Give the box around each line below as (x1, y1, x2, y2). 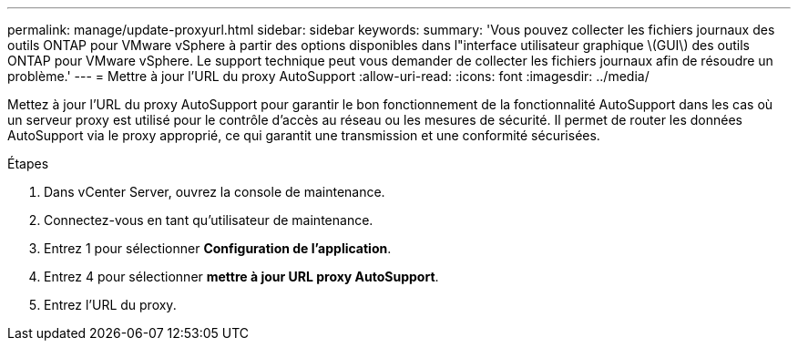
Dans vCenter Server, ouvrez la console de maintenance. (44, 184, 385, 200)
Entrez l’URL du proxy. (44, 297, 177, 312)
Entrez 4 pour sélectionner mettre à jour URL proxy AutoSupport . (44, 269, 439, 284)
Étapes (7, 156, 49, 171)
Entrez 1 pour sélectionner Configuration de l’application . (44, 241, 392, 256)
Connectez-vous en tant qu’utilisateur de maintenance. (44, 212, 373, 228)
